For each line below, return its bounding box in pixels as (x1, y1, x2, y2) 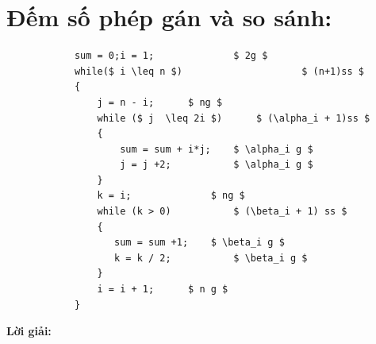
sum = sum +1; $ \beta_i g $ (114, 237, 285, 249)
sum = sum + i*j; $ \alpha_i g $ (120, 143, 313, 155)
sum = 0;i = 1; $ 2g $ (74, 50, 268, 62)
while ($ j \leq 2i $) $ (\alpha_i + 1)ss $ (97, 112, 370, 124)
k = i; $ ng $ (97, 190, 245, 202)
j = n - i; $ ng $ (97, 96, 223, 108)
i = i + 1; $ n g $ (97, 284, 228, 296)
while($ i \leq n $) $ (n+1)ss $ (74, 65, 365, 77)
